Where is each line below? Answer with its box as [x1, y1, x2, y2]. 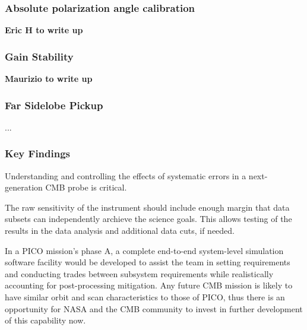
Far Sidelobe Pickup [5, 97, 103, 112]
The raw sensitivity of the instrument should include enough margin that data [5, 201, 290, 213]
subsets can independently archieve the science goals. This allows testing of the [5, 212, 292, 225]
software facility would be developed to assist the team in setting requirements [5, 256, 290, 268]
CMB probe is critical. [45, 181, 127, 193]
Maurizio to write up [5, 72, 93, 85]
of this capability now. [5, 314, 86, 326]
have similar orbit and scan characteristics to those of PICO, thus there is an [5, 291, 285, 303]
